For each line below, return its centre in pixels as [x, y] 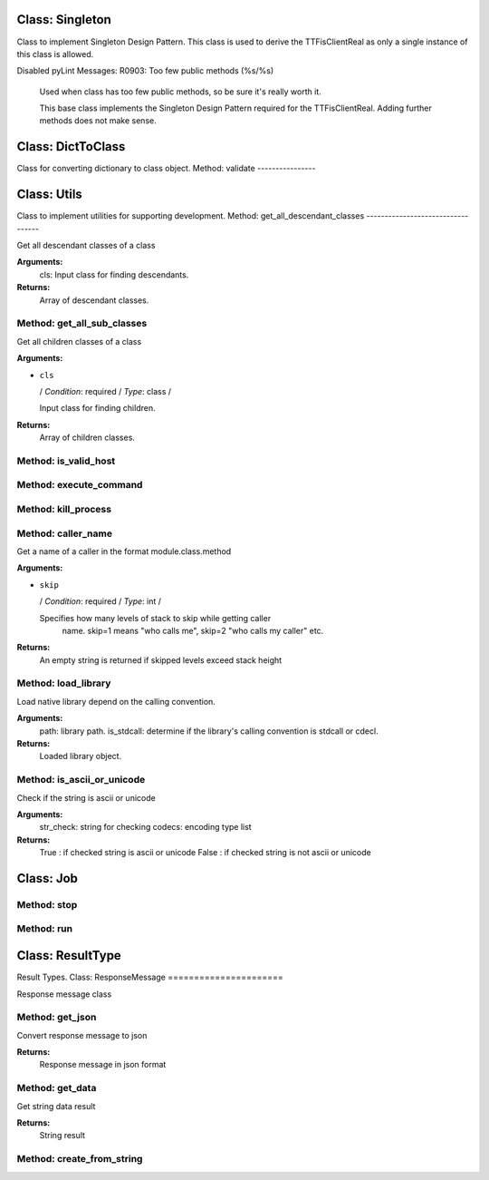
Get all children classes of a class [79, 341]
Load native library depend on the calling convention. [116, 701]
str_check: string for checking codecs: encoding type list [146, 827]
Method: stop [47, 904]
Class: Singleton [64, 20]
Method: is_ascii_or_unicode [81, 780]
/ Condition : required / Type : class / [105, 391]
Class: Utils [50, 195]
